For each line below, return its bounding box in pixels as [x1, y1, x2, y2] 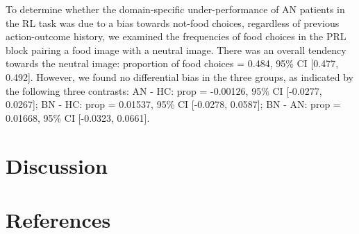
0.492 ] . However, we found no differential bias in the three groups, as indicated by [6, 69, 353, 84]
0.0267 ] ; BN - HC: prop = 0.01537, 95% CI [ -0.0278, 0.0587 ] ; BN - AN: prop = [6, 97, 341, 111]
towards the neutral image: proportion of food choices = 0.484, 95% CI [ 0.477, [6, 56, 339, 71]
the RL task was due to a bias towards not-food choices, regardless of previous [6, 15, 340, 30]
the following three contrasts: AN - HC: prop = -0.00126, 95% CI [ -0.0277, [6, 83, 322, 98]
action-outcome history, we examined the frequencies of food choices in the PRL [6, 29, 347, 44]
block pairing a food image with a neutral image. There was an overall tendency [6, 42, 347, 57]
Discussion [6, 151, 108, 179]
